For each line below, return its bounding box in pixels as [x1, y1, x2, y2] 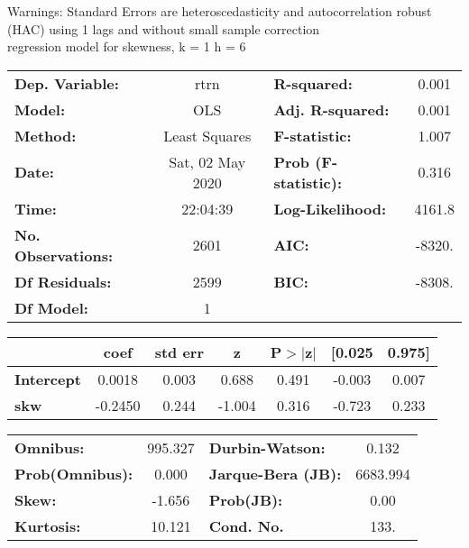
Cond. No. [208, 515, 284, 536]
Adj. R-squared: [273, 98, 390, 120]
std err [154, 341, 204, 362]
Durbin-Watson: [208, 436, 326, 458]
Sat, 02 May [169, 151, 246, 172]
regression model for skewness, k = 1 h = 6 [7, 37, 246, 56]
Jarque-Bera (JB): [208, 462, 342, 484]
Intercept [14, 368, 81, 389]
